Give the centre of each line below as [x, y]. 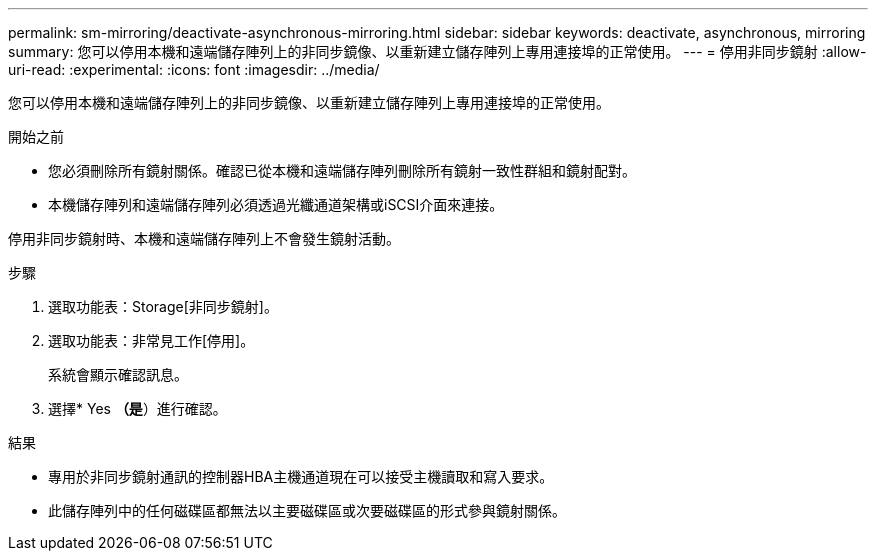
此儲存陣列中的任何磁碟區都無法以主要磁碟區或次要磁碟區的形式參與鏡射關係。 [307, 510]
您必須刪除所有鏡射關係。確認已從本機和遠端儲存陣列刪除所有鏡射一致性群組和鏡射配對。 [342, 170]
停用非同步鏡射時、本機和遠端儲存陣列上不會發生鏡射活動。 [204, 238]
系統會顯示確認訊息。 [118, 374]
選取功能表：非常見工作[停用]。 [151, 340]
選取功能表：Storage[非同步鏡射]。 [163, 306]
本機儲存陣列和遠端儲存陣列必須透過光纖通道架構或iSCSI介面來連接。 [276, 204]
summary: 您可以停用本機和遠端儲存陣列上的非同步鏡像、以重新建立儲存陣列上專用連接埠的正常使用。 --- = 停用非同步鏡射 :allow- [437, 51]
